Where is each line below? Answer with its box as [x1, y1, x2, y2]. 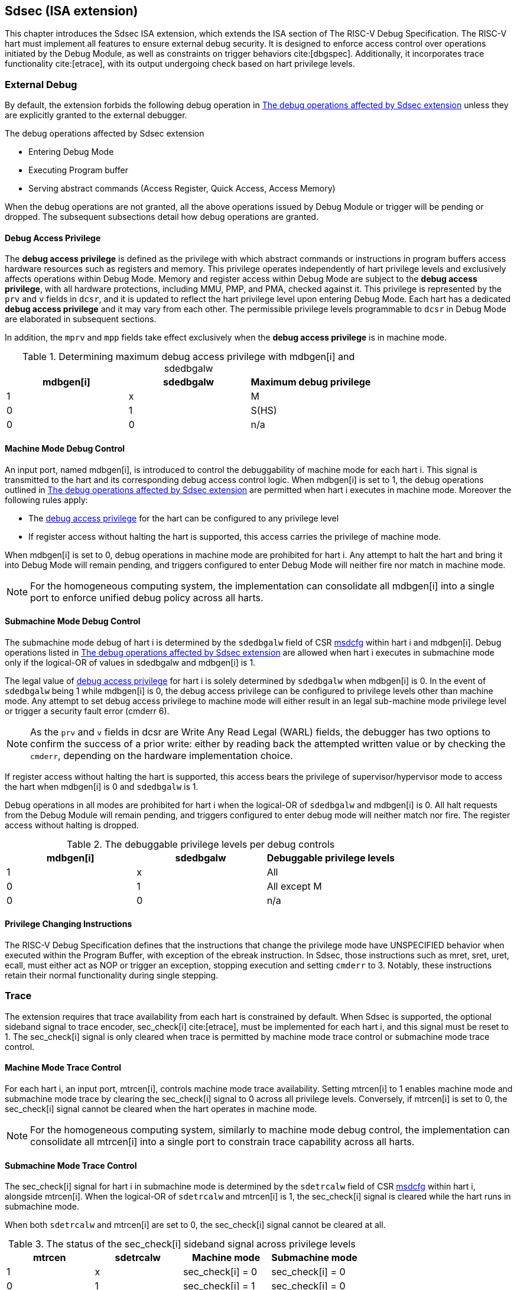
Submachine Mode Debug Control [5, 616, 141, 627]
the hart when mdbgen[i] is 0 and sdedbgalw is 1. [5, 781, 199, 792]
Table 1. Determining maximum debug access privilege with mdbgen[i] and [22, 351, 355, 363]
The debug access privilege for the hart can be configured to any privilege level [28, 513, 339, 523]
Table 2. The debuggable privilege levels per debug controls [66, 838, 335, 850]
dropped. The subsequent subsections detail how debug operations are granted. [5, 212, 318, 222]
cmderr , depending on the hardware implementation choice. [30, 749, 293, 761]
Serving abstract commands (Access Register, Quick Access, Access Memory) [28, 183, 336, 194]
